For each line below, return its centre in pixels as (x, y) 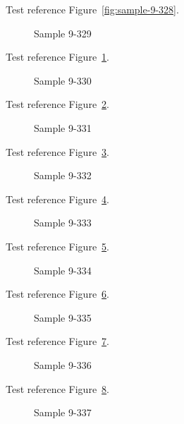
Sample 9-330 (63, 80)
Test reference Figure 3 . (57, 151)
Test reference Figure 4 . (57, 199)
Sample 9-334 (63, 270)
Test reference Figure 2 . (57, 104)
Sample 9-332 (63, 175)
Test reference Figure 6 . (57, 294)
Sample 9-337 (63, 412)
